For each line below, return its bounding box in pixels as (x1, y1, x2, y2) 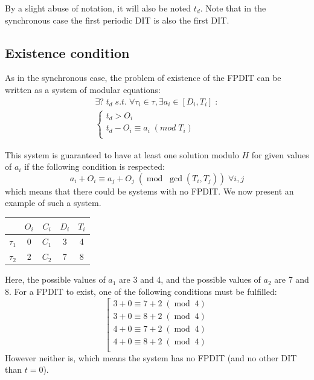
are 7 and (274, 273, 309, 286)
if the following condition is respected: (24, 160, 165, 173)
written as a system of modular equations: (5, 83, 161, 95)
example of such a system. (5, 196, 101, 209)
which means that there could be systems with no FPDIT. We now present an (5, 184, 294, 197)
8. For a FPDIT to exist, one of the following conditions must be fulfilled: (5, 285, 277, 297)
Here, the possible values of (5, 273, 106, 286)
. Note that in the (200, 2, 266, 14)
